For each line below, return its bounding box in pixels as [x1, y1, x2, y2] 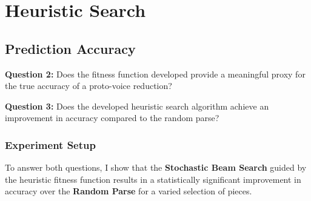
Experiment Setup [5, 137, 96, 152]
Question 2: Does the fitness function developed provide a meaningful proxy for [5, 67, 306, 80]
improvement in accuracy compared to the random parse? [5, 111, 219, 124]
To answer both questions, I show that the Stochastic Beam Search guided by [5, 161, 307, 174]
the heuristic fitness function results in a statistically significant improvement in [5, 173, 301, 185]
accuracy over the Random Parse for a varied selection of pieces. [5, 185, 252, 197]
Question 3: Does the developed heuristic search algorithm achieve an [5, 99, 269, 112]
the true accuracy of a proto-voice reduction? [5, 79, 172, 92]
